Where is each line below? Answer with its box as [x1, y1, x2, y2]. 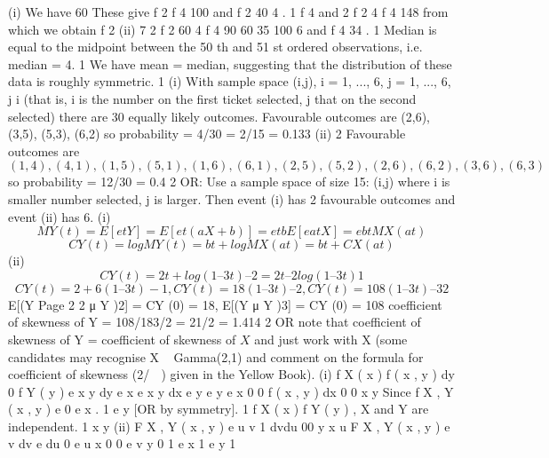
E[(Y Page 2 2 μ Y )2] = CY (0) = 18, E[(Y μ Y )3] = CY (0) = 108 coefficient [8, 295, 442, 313]
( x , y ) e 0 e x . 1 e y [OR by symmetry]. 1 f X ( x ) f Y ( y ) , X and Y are [8, 399, 429, 418]
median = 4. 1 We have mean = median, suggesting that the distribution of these [8, 54, 452, 73]
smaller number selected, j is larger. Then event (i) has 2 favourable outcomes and [8, 189, 456, 208]
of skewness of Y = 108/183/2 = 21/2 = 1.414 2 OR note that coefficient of [8, 312, 421, 331]
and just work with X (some [254, 329, 408, 348]
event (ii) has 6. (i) [8, 207, 111, 225]
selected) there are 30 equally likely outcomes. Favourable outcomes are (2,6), [8, 107, 430, 125]
